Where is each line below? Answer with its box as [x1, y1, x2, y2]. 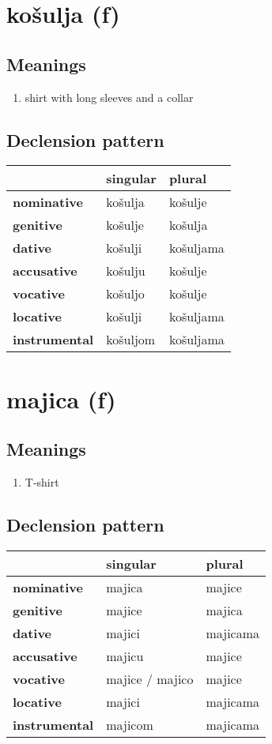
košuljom [106, 330, 156, 349]
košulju [106, 261, 145, 280]
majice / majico [106, 669, 194, 688]
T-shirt [25, 473, 59, 490]
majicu [106, 646, 144, 665]
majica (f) [6, 382, 116, 415]
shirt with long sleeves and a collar [25, 88, 194, 105]
